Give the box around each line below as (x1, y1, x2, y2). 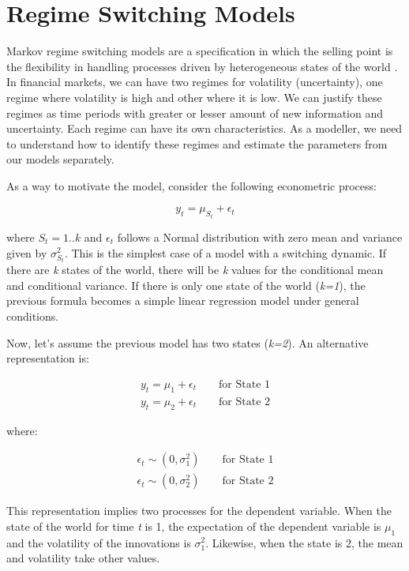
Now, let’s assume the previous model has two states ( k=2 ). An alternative (6, 334, 369, 351)
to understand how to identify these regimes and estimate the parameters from (6, 135, 388, 152)
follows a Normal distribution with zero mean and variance (117, 228, 403, 245)
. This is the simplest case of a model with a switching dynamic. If (64, 244, 387, 261)
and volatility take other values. (6, 550, 160, 566)
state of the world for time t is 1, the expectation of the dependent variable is (6, 517, 381, 534)
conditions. (6, 308, 59, 325)
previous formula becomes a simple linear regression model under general (6, 292, 359, 309)
